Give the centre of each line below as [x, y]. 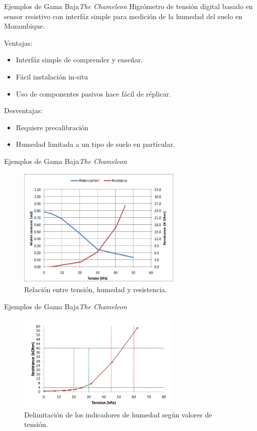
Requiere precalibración [52, 127]
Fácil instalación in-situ [52, 76]
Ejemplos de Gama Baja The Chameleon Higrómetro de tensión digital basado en [128, 6]
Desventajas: [23, 110]
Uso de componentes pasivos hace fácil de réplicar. [94, 93]
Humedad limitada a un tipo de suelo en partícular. [95, 144]
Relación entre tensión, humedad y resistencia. [96, 289]
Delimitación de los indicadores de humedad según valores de [118, 414]
